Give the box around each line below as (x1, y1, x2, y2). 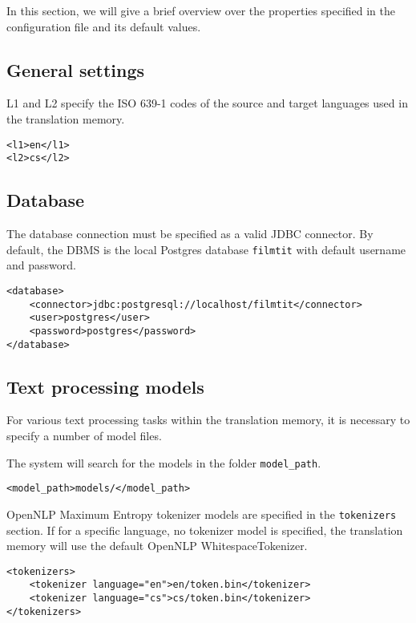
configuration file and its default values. (6, 18, 201, 34)
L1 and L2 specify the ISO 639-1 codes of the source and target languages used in (6, 95, 408, 111)
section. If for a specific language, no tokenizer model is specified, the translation (6, 521, 403, 538)
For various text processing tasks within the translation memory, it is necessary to (6, 411, 410, 428)
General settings (6, 57, 145, 82)
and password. (6, 257, 76, 273)
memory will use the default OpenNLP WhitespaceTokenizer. (6, 537, 308, 554)
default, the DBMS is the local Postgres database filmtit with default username (6, 241, 406, 257)
